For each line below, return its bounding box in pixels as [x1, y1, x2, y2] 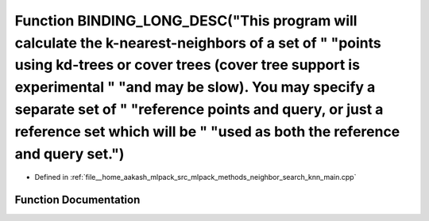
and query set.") [14, 145, 125, 162]
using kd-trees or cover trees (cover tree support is [14, 56, 361, 74]
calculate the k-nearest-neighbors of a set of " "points [14, 34, 381, 51]
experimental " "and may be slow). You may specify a [14, 78, 376, 97]
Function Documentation [14, 193, 141, 207]
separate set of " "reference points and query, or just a [14, 100, 384, 118]
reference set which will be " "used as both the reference [14, 123, 400, 140]
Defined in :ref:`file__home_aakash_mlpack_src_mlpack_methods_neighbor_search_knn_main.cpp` [34, 173, 357, 182]
